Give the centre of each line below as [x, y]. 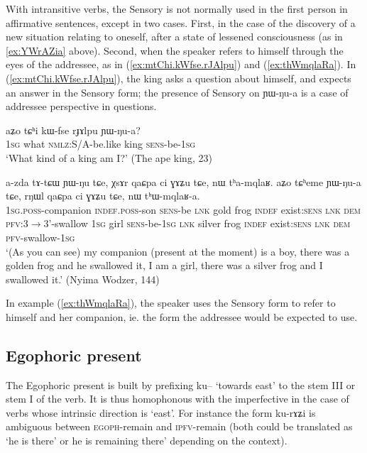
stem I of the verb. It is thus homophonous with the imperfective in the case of [177, 399]
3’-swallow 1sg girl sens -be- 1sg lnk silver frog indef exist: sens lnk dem [197, 223]
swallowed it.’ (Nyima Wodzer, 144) [83, 279]
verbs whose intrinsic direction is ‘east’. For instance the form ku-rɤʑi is [161, 412]
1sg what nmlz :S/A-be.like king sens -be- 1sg [101, 144]
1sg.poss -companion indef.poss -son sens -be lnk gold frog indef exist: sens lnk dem [183, 209]
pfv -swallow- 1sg [40, 237]
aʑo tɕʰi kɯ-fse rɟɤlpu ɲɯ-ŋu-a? [73, 130]
